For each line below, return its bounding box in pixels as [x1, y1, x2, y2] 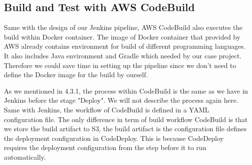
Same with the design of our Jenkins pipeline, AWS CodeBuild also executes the [4, 22, 243, 32]
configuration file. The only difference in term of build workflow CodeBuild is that [4, 114, 248, 124]
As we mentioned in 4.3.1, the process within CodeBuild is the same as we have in [4, 85, 248, 96]
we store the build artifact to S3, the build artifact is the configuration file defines [4, 124, 247, 134]
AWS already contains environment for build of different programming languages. [4, 41, 246, 51]
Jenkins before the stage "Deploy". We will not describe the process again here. [4, 95, 238, 105]
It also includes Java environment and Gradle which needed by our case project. [4, 50, 242, 60]
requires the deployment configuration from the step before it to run [4, 142, 206, 152]
